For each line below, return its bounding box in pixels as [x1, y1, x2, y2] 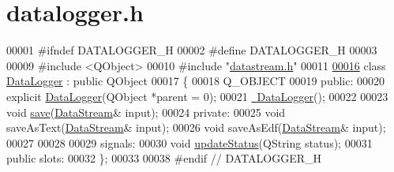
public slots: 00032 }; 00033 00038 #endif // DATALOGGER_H [6, 150, 321, 166]
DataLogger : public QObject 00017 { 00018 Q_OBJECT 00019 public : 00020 [6, 73, 385, 89]
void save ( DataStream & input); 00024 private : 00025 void [6, 103, 286, 120]
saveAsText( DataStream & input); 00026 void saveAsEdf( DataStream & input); [6, 119, 386, 136]
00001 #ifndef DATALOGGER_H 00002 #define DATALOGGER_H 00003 [6, 42, 377, 58]
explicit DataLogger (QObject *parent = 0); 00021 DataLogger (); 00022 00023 [6, 88, 388, 104]
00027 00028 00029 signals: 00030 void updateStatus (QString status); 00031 [6, 134, 373, 151]
